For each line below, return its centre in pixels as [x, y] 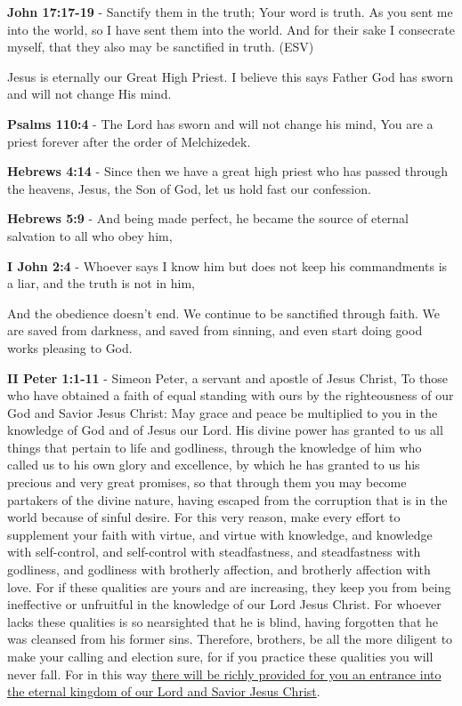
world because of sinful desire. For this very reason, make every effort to [204, 517]
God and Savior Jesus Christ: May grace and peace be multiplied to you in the [223, 412]
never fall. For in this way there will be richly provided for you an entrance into [224, 674]
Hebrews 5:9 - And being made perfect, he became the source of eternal [208, 218]
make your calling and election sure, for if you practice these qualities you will [220, 656]
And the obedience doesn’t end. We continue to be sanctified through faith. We [223, 313]
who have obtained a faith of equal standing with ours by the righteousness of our [231, 395]
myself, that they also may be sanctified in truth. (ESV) [161, 47]
